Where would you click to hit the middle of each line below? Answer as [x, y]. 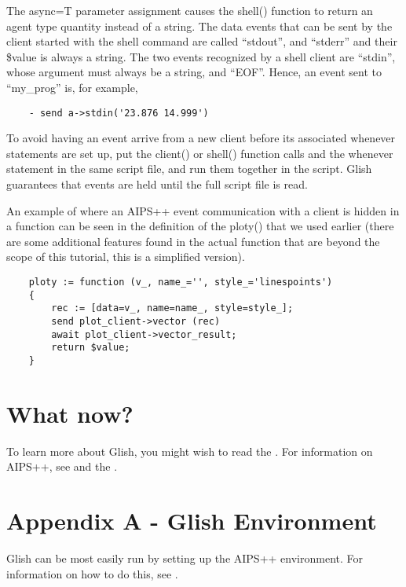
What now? [70, 413]
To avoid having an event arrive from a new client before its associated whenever [201, 138]
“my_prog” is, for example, [72, 87]
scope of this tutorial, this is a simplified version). [126, 257]
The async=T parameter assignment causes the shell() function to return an [190, 10]
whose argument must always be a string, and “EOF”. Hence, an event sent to [194, 72]
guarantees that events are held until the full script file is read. [157, 184]
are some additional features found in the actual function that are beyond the [193, 241]
